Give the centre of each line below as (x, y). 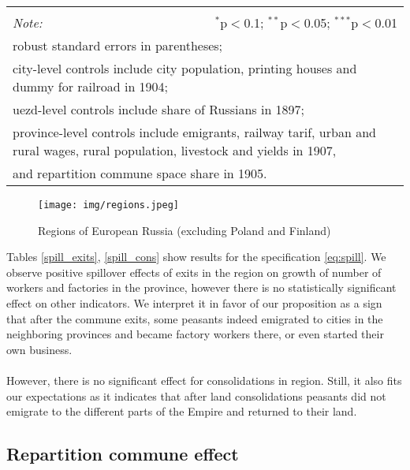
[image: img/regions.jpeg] (108, 205)
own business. (39, 349)
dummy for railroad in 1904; (91, 86)
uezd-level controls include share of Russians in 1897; (159, 109)
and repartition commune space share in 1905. (140, 173)
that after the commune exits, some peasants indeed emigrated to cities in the (195, 318)
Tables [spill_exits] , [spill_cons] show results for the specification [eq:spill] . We (196, 257)
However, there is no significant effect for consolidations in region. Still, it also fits (204, 380)
